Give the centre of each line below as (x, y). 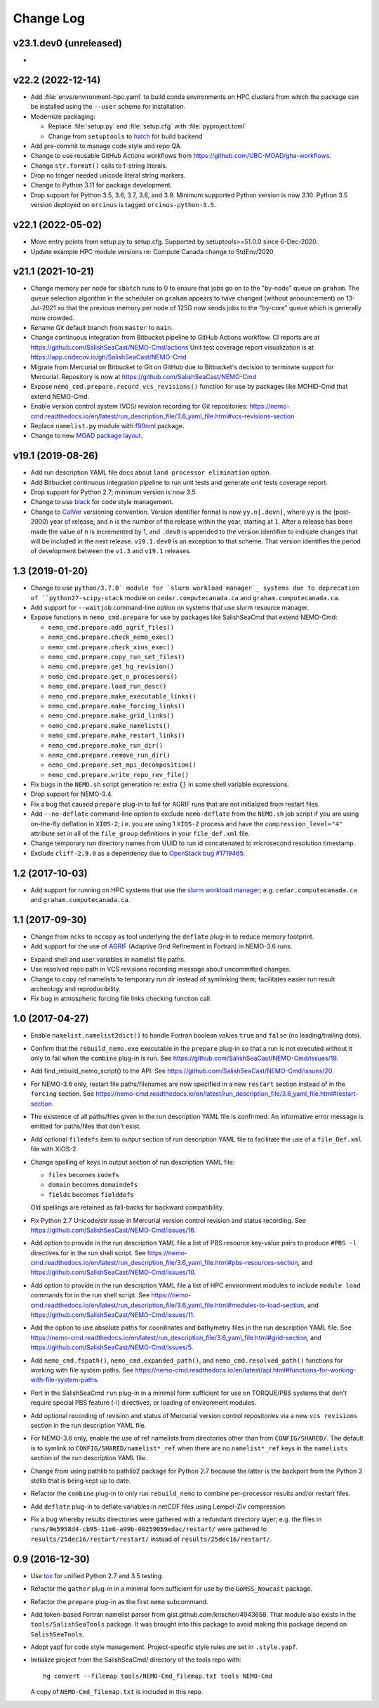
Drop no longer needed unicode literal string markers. (108, 176)
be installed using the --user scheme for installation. (108, 107)
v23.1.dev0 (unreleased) (68, 43)
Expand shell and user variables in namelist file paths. (108, 959)
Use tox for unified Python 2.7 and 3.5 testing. (97, 1575)
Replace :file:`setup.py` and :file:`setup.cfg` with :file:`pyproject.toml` (147, 126)
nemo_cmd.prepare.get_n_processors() (113, 676)
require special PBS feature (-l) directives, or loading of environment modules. (144, 1403)
